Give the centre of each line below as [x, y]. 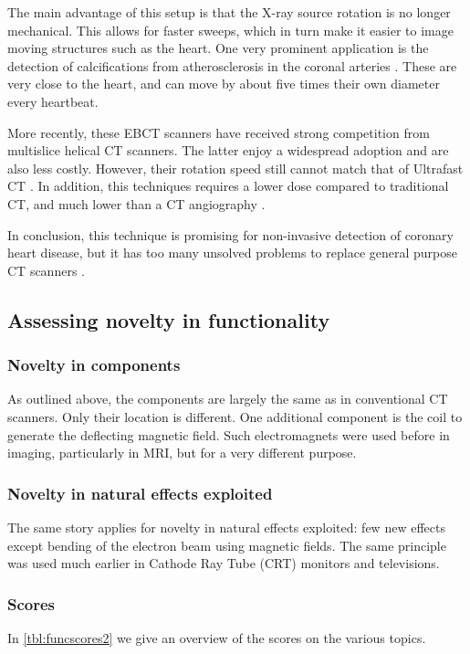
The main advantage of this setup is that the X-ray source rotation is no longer [229, 12]
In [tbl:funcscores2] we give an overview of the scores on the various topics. [217, 637]
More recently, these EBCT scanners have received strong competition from [219, 132]
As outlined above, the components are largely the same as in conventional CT [228, 399]
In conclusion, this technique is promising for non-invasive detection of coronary [231, 234]
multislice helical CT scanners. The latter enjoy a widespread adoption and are [228, 150]
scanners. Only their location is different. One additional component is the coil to [235, 416]
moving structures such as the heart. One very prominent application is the [218, 48]
